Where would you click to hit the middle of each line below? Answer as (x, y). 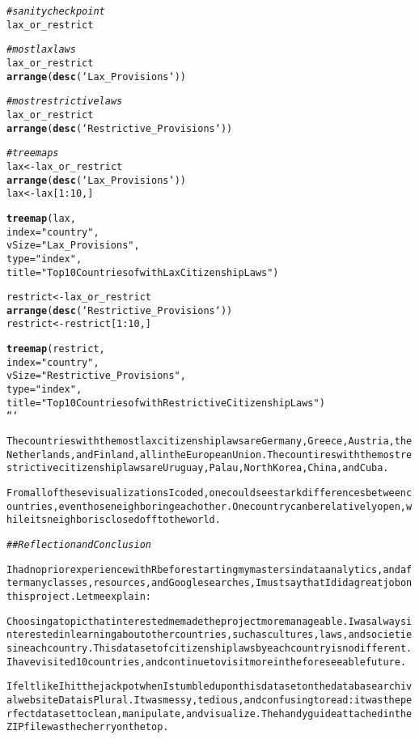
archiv (395, 687)
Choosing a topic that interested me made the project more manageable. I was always (207, 621)
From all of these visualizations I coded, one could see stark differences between (207, 493)
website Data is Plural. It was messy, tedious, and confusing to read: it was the (209, 700)
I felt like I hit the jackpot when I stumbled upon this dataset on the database (192, 687)
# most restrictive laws (65, 102)
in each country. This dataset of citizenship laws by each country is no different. (212, 648)
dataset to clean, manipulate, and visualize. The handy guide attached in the (224, 714)
